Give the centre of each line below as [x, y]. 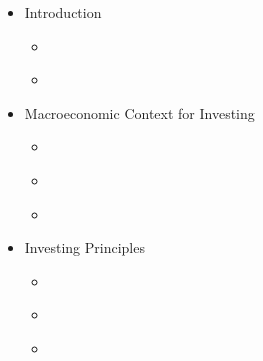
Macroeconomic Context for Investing [139, 112]
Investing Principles [84, 247]
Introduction [63, 12]
